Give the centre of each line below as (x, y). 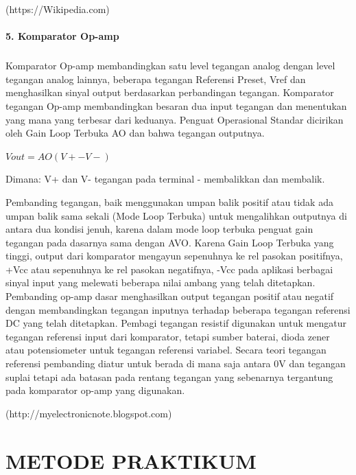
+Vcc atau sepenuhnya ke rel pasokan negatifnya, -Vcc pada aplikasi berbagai (169, 269)
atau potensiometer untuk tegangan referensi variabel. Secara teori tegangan (166, 350)
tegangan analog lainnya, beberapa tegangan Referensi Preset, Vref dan (156, 79)
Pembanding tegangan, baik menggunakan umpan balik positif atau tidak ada (169, 201)
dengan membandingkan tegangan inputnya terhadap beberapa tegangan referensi (178, 309)
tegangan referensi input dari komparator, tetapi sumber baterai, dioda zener (168, 336)
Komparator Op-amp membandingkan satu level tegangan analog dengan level (170, 66)
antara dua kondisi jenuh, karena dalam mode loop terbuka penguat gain (159, 229)
